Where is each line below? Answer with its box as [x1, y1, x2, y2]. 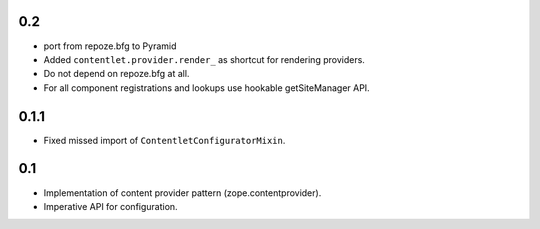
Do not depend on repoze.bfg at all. [43, 68, 190, 80]
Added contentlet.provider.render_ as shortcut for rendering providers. [43, 53, 365, 65]
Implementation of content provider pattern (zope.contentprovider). [43, 186, 322, 199]
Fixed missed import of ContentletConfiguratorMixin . [43, 134, 286, 146]
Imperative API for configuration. [43, 200, 179, 212]
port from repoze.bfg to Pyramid [43, 40, 177, 52]
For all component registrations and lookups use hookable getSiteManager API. [43, 81, 370, 94]
